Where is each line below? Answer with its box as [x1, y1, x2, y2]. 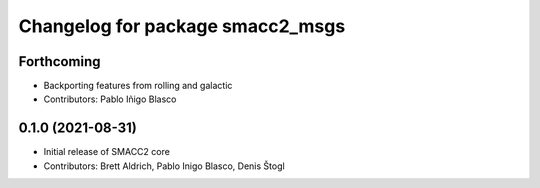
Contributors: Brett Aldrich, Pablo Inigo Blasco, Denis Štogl [43, 160, 285, 172]
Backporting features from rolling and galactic [43, 80, 233, 92]
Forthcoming [18, 53, 101, 70]
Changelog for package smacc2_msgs [18, 15, 346, 37]
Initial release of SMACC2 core [43, 146, 170, 158]
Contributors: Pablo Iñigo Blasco [43, 93, 177, 105]
